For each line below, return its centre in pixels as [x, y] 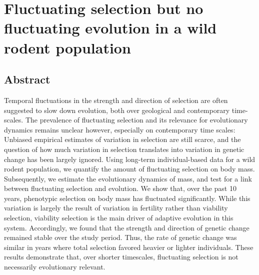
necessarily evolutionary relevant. [55, 267]
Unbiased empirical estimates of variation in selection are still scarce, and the [122, 139]
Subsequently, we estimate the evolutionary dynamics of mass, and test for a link [128, 178]
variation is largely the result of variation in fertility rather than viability [116, 208]
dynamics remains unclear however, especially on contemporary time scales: [120, 129]
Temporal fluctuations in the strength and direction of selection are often [116, 100]
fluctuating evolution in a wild [110, 28]
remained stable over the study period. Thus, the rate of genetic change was [120, 237]
